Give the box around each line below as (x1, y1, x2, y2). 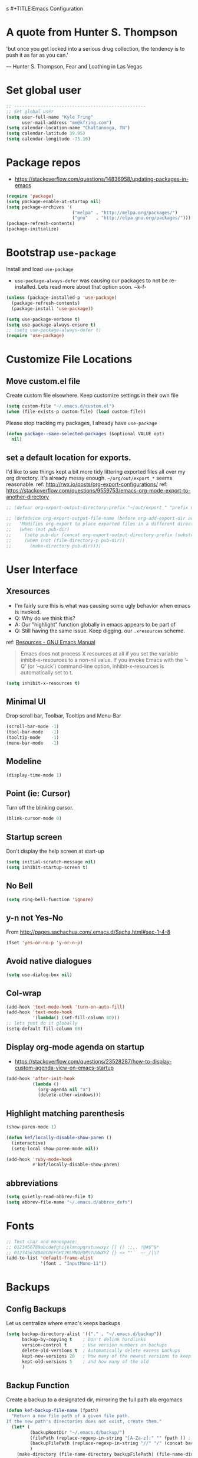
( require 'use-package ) (6, 333, 65, 339)
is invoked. (14, 608, 41, 615)
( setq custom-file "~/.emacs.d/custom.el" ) (6, 403, 115, 409)
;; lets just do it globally (6, 1020, 78, 1026)
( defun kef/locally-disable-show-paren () (6, 1134, 112, 1140)
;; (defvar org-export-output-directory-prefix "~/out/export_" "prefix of (6, 505, 196, 511)
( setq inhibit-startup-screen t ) (6, 865, 88, 870)
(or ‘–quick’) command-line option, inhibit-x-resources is (27, 663, 164, 670)
